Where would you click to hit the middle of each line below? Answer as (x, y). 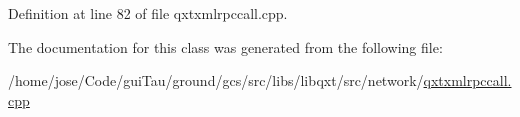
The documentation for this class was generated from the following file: (225, 46)
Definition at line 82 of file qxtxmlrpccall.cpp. (148, 13)
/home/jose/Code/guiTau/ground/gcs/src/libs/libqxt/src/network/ (216, 80)
